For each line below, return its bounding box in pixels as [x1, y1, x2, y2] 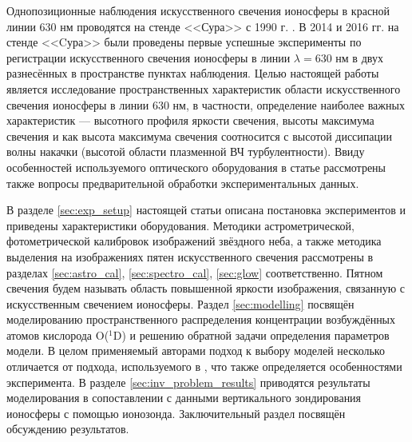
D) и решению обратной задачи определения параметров [113, 326, 390, 343]
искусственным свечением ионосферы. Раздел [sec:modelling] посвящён [6, 295, 355, 312]
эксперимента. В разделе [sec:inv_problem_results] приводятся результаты [6, 373, 370, 390]
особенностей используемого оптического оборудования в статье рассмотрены [6, 158, 386, 175]
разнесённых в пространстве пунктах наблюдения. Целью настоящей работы [6, 65, 379, 82]
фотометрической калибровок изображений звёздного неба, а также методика [6, 233, 382, 249]
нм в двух [335, 49, 383, 66]
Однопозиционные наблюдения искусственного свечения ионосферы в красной [6, 2, 390, 18]
